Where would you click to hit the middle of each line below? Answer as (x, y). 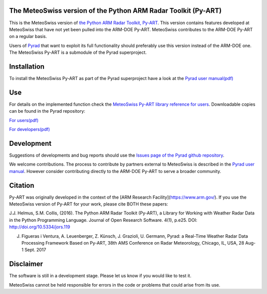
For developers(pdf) (30, 129)
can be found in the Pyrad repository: (47, 111)
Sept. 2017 (35, 250)
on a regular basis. (28, 37)
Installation (27, 66)
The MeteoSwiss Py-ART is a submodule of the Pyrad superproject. (78, 52)
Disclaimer (26, 264)
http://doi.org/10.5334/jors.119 (40, 227)
